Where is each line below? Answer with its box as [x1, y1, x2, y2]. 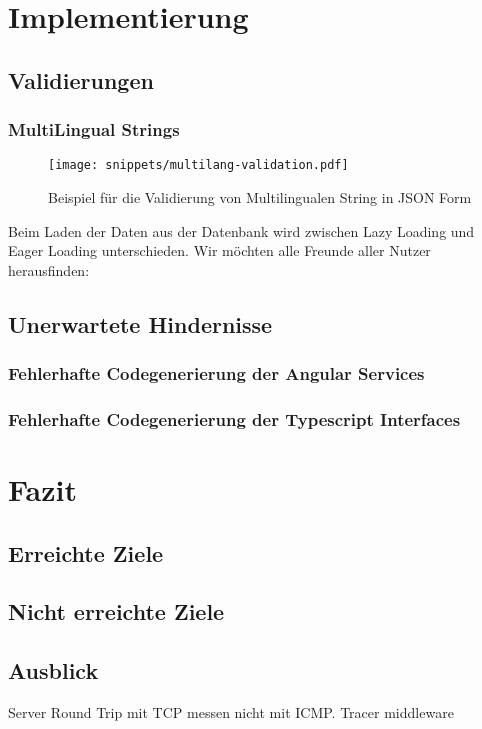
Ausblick [8, 655, 99, 686]
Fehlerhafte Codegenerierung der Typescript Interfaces [8, 406, 461, 431]
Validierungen [8, 64, 154, 95]
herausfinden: [8, 259, 90, 280]
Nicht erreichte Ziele [8, 596, 225, 627]
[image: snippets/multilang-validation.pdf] [48, 158, 349, 173]
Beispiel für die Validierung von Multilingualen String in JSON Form [48, 187, 472, 208]
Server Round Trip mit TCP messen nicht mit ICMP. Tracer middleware [8, 702, 454, 723]
